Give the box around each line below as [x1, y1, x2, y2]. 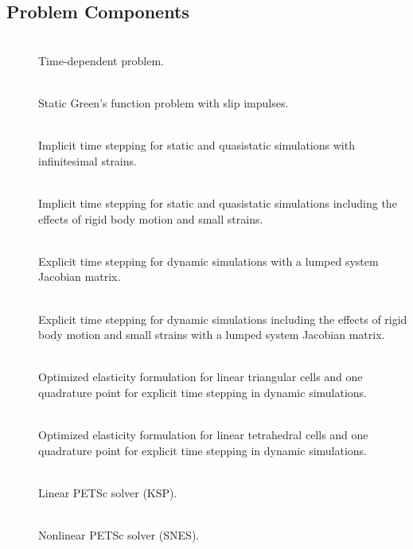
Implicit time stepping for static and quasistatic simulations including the [38, 194, 397, 211]
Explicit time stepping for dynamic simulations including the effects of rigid [38, 310, 407, 327]
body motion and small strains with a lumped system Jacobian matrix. [38, 326, 385, 343]
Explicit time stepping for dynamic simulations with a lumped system [38, 252, 379, 269]
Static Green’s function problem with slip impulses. [38, 94, 289, 111]
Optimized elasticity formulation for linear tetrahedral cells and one [38, 426, 368, 443]
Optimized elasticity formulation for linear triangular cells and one [38, 368, 363, 385]
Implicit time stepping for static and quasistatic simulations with [38, 137, 355, 154]
